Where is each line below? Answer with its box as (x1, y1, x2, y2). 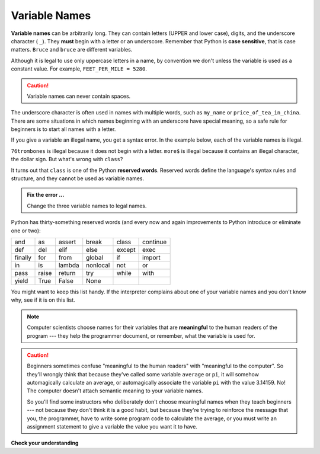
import (142, 253, 161, 261)
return (58, 268, 76, 277)
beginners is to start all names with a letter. (11, 126, 116, 133)
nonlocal (86, 261, 110, 269)
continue (142, 238, 167, 246)
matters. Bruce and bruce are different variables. (11, 46, 133, 53)
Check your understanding (11, 439, 79, 447)
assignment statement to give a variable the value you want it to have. (27, 423, 198, 430)
